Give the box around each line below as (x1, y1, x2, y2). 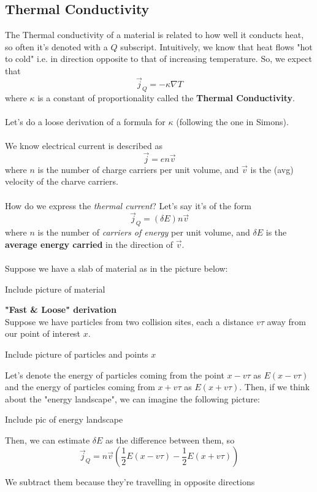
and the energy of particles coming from (5, 380, 155, 393)
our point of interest (5, 327, 81, 340)
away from (267, 315, 306, 328)
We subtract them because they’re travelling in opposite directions (5, 475, 255, 488)
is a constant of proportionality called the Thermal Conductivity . (37, 91, 295, 104)
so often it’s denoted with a (5, 40, 108, 53)
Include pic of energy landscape (5, 413, 123, 426)
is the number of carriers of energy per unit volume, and (37, 226, 250, 239)
